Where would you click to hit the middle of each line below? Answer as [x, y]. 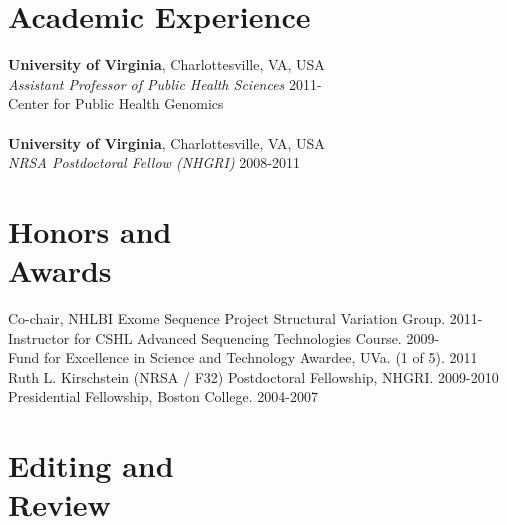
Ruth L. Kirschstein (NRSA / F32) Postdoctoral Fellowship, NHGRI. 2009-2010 [253, 376]
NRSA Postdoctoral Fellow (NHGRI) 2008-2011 [154, 162]
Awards [60, 270]
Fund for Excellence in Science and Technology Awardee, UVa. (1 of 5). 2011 [243, 357]
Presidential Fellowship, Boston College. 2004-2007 [163, 396]
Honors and [90, 230]
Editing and [91, 465]
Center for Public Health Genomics [116, 103]
